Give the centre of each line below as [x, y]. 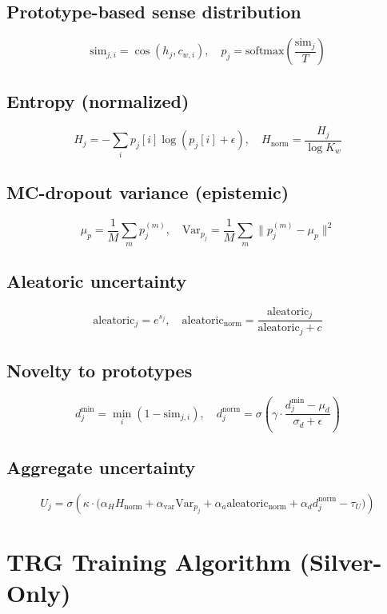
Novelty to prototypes [100, 371]
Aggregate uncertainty [101, 466]
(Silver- [341, 561]
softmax [265, 52]
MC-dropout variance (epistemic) [148, 192]
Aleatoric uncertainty [97, 281]
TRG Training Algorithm [149, 561]
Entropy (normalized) [98, 100]
